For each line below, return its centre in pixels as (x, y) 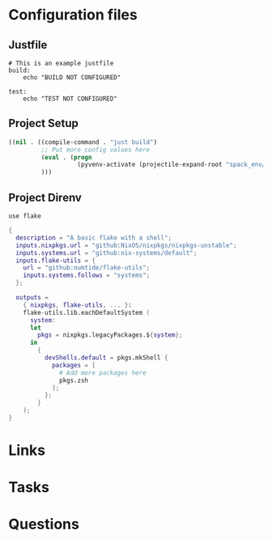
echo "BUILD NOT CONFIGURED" (72, 78)
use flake (25, 216)
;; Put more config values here (96, 150)
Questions (44, 524)
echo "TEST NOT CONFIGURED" (70, 99)
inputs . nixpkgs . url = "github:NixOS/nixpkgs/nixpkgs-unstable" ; (126, 245)
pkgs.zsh (74, 380)
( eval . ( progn (66, 157)
